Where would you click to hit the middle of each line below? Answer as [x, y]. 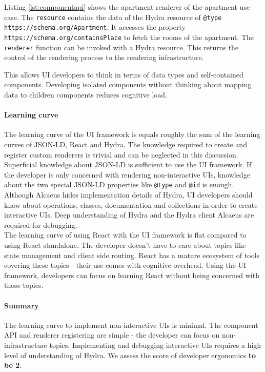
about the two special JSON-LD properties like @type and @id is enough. [119, 184]
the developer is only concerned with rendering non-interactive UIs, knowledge [127, 174]
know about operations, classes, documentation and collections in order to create [131, 204]
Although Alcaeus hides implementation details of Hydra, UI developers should [128, 195]
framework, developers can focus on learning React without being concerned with [132, 275]
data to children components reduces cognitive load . [86, 94]
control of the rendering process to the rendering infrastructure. [104, 57]
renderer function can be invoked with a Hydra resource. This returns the [121, 47]
